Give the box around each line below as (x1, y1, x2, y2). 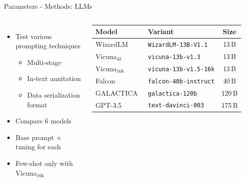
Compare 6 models (15, 116, 71, 126)
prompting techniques (15, 40, 81, 51)
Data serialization (27, 89, 80, 100)
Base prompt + (15, 132, 62, 142)
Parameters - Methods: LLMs (4, 1, 92, 11)
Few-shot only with (15, 158, 73, 168)
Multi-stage (27, 57, 62, 67)
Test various (15, 31, 52, 41)
